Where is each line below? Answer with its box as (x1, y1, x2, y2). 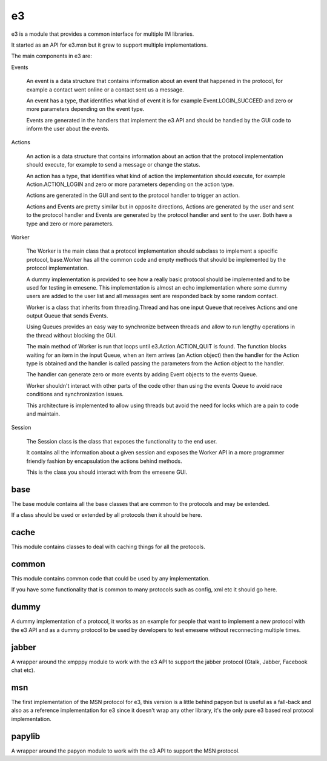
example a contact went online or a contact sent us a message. (26, 85, 184, 93)
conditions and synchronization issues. (26, 391, 124, 398)
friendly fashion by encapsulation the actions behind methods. (26, 457, 182, 465)
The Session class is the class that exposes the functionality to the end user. (26, 437, 217, 445)
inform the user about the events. (26, 125, 110, 133)
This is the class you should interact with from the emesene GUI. (26, 468, 188, 476)
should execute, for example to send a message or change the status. (26, 161, 200, 168)
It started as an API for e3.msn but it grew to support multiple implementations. (11, 41, 208, 48)
